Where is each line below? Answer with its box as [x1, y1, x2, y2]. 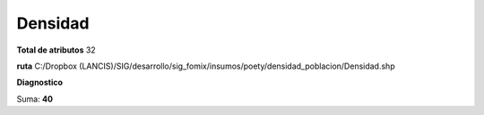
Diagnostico [16, 77, 63, 88]
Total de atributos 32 [16, 45, 96, 55]
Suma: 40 [16, 94, 54, 104]
